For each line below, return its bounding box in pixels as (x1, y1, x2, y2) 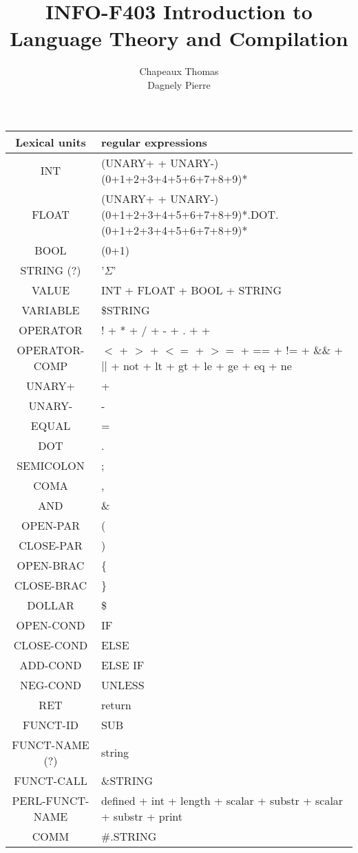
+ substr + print (101, 808, 183, 824)
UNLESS (101, 676, 145, 693)
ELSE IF (101, 656, 145, 673)
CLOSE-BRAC (14, 576, 87, 593)
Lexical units (15, 133, 86, 150)
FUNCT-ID (23, 716, 78, 733)
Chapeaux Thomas (139, 64, 219, 78)
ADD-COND (19, 656, 82, 673)
